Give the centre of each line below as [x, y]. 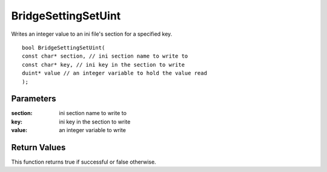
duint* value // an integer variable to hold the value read [114, 73]
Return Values [38, 147]
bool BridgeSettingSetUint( [64, 48]
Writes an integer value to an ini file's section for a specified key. [92, 34]
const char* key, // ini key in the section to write [103, 64]
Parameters [34, 99]
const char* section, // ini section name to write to [105, 56]
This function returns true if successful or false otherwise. [84, 162]
